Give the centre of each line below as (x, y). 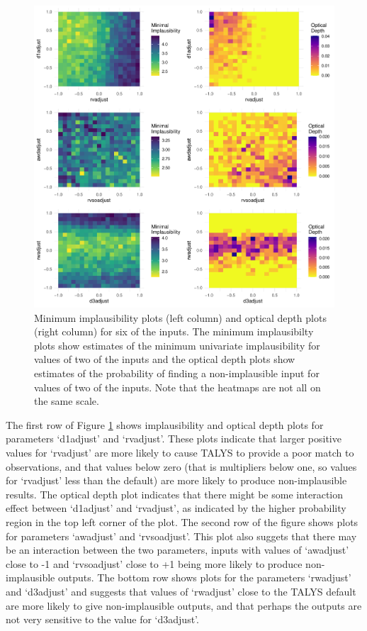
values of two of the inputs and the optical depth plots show (165, 359)
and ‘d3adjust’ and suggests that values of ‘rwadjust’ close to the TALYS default (181, 591)
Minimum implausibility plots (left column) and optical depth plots (180, 317)
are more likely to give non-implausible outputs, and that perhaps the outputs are (184, 605)
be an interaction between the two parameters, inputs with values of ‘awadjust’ (177, 550)
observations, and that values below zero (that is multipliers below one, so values (181, 466)
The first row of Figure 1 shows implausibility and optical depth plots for (165, 424)
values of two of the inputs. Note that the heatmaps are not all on (177, 387)
